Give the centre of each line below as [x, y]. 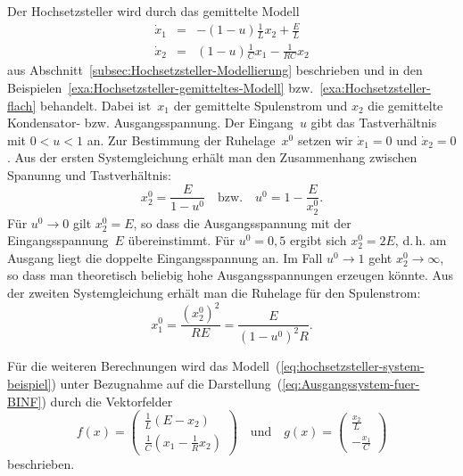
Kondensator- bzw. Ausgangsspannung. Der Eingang [150, 123]
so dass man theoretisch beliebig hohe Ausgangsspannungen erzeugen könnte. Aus [231, 275]
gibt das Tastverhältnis [374, 123]
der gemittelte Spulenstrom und [260, 105]
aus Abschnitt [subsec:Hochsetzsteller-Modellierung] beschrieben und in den [215, 70]
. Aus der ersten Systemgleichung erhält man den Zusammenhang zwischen [212, 157]
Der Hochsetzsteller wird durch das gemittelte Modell [153, 11]
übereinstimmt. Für [182, 240]
